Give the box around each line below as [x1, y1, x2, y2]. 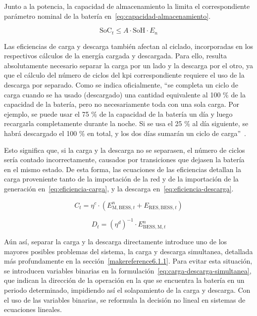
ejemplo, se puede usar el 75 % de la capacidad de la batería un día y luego [4, 108, 233, 119]
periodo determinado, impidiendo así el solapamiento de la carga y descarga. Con [4, 285, 251, 295]
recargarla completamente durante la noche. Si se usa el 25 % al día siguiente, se [4, 118, 249, 129]
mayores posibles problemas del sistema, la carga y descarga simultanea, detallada [4, 246, 253, 256]
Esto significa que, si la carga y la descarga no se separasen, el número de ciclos [4, 144, 245, 155]
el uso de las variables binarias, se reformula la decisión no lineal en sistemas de [4, 294, 246, 305]
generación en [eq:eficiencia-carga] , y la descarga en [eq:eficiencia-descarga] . [4, 183, 234, 193]
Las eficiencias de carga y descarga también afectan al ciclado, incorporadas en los [4, 41, 254, 51]
